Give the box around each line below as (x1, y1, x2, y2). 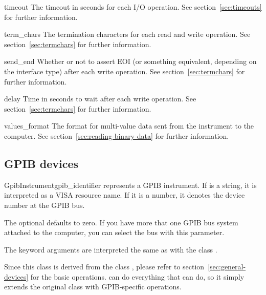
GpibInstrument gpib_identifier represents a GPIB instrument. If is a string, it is (4, 179, 257, 190)
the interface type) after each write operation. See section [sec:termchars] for (4, 66, 245, 76)
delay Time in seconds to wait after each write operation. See (4, 93, 196, 104)
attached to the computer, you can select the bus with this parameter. (4, 227, 225, 238)
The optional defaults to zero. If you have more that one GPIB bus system (4, 217, 238, 227)
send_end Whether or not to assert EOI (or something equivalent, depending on (4, 56, 257, 67)
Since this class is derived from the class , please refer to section (4, 261, 205, 272)
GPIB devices (4, 155, 79, 171)
